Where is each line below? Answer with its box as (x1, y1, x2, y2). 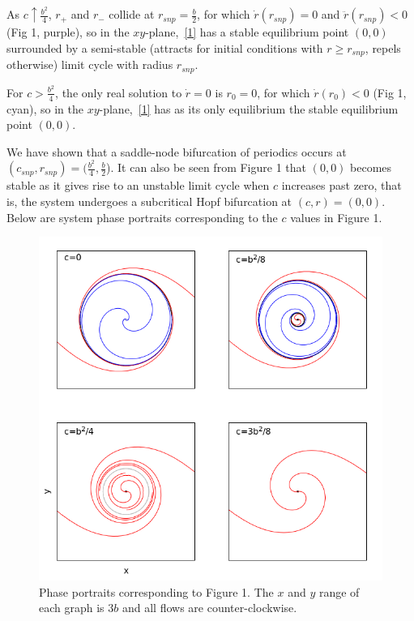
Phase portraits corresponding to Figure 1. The (39, 583, 274, 600)
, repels (365, 39, 401, 56)
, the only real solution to (55, 84, 182, 101)
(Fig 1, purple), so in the (6, 24, 130, 41)
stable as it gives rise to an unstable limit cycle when (6, 177, 270, 194)
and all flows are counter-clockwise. (122, 599, 297, 616)
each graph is (39, 599, 105, 616)
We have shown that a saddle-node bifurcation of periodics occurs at (6, 143, 347, 160)
